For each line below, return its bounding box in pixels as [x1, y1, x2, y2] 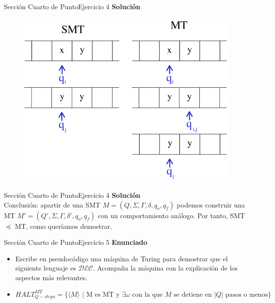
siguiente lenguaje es [15, 263, 76, 273]
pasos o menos [225, 291, 268, 298]
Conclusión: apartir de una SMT [4, 199, 100, 209]
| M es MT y [82, 291, 120, 298]
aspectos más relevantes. [15, 272, 88, 282]
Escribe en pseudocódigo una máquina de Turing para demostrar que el [15, 253, 228, 263]
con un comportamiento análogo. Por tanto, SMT [97, 210, 245, 220]
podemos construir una [177, 199, 245, 209]
